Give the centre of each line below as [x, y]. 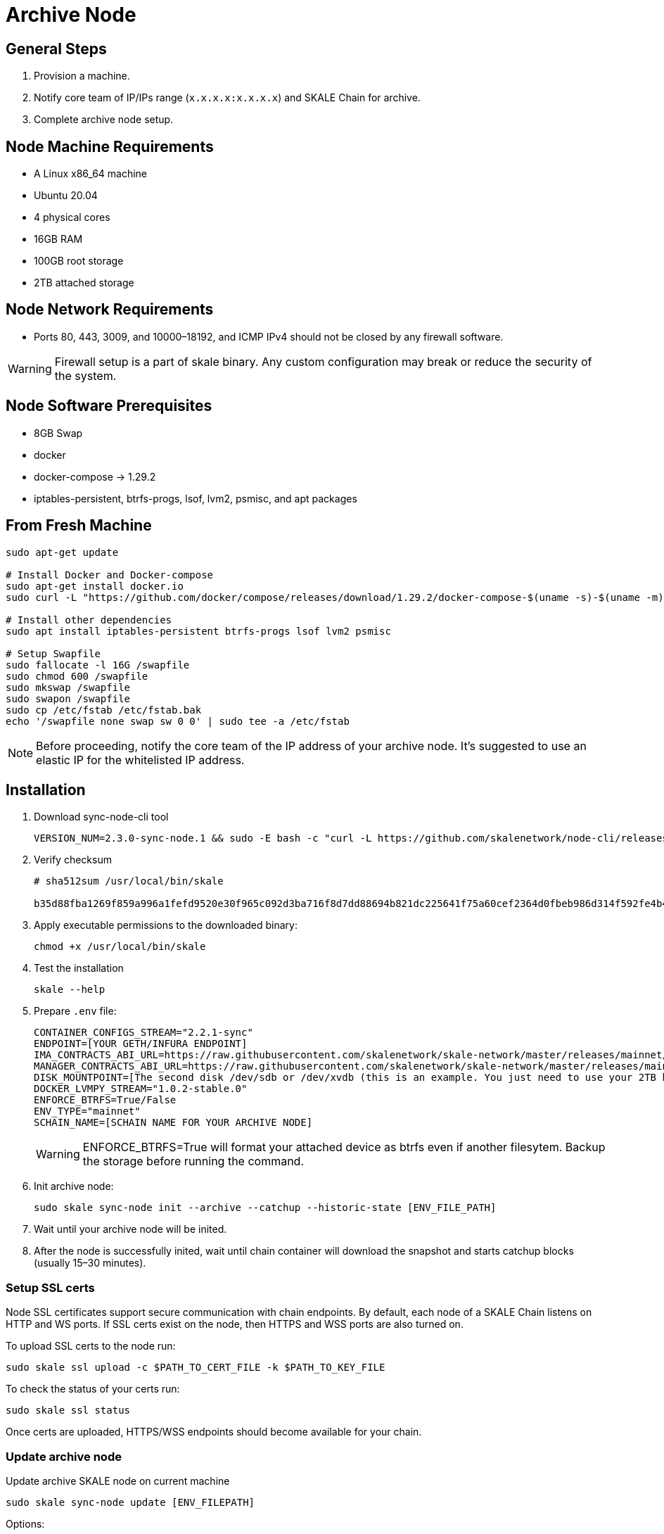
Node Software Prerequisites [109, 406]
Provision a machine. [82, 76]
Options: [25, 1523]
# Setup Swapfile [53, 653]
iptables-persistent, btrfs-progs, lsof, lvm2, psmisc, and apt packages [196, 498]
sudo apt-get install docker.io [95, 586]
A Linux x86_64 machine [91, 174]
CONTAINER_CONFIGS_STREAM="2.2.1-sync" [143, 1033]
